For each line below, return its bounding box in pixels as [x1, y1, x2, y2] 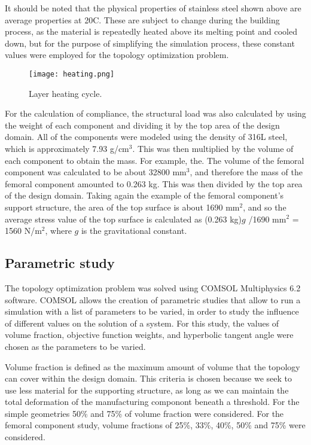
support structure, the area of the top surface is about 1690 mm [5, 200, 240, 213]
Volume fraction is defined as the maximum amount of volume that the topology [5, 360, 300, 373]
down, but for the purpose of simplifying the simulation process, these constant [5, 36, 295, 49]
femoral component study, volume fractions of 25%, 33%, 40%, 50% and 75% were [5, 419, 306, 431]
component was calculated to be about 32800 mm [5, 166, 187, 178]
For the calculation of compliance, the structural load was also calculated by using [5, 107, 306, 120]
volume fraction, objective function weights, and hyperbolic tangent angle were [5, 328, 294, 341]
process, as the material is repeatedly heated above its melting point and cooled [5, 25, 297, 38]
